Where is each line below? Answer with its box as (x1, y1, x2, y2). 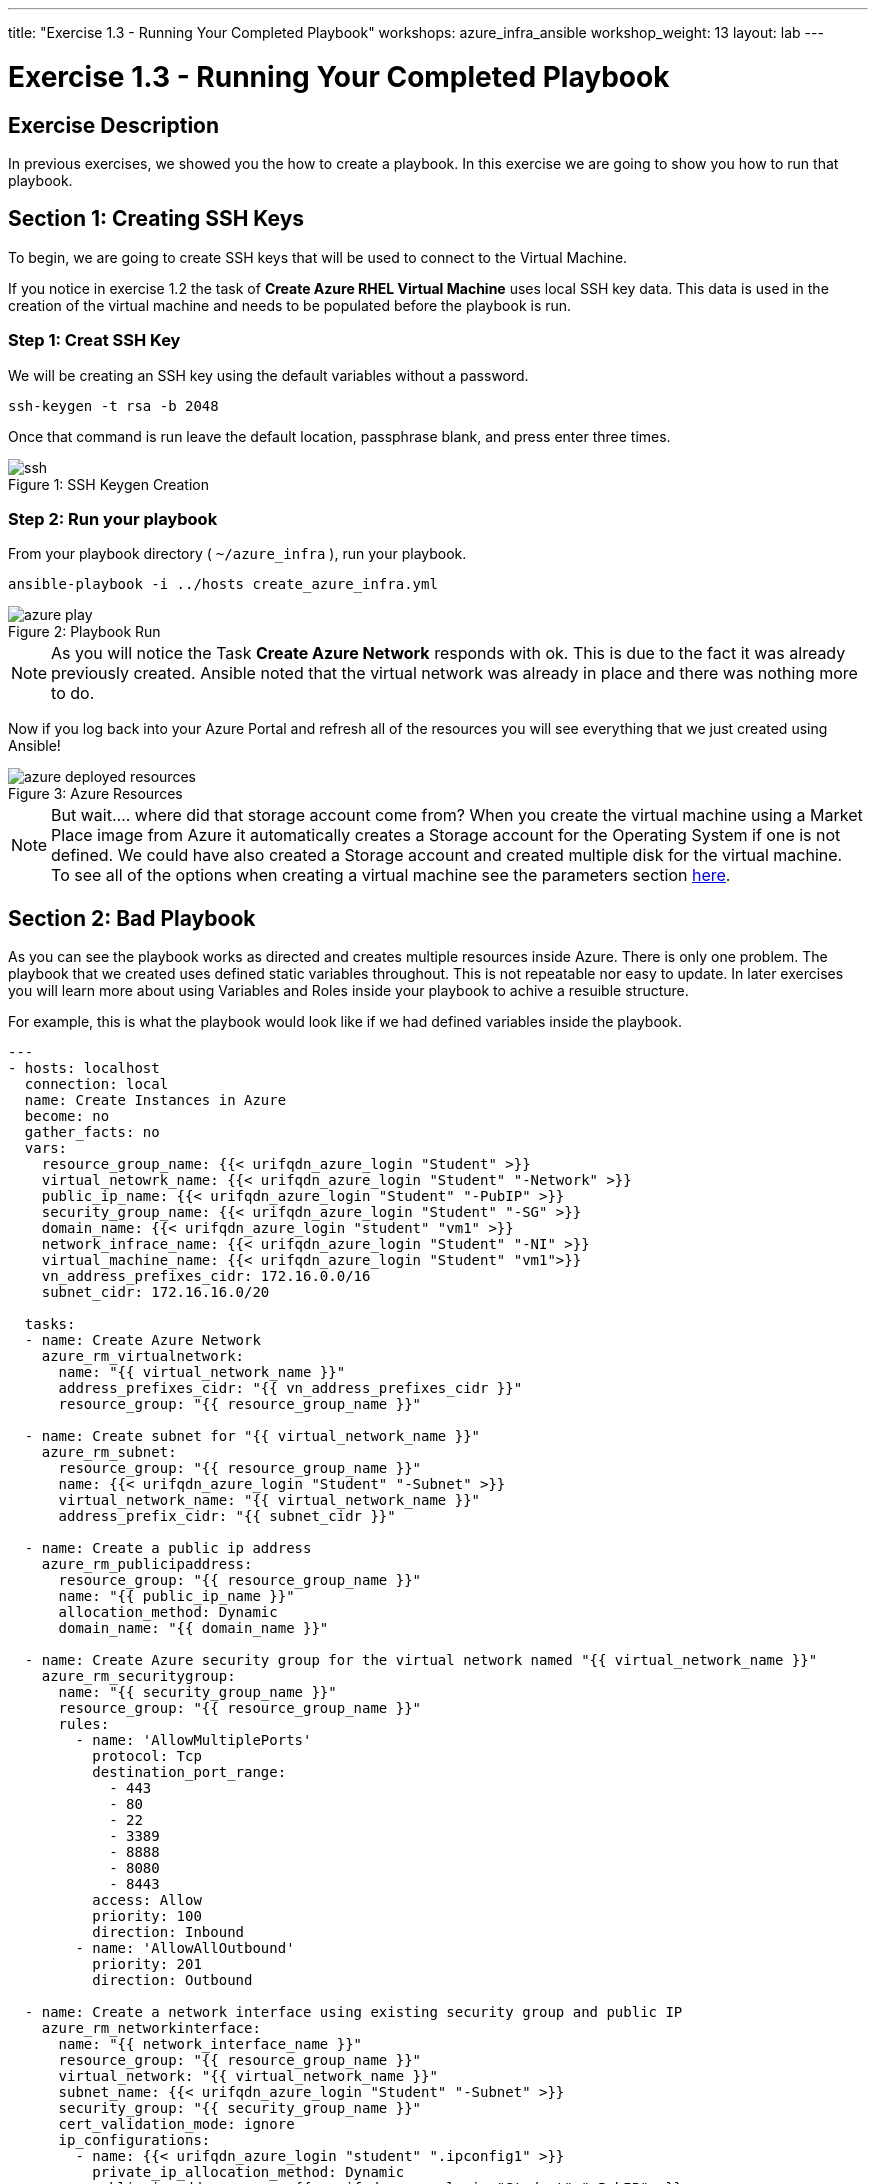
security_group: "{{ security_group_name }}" (58, 2100, 422, 2117)
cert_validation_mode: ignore (58, 2116, 295, 2133)
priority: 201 (92, 1956, 202, 1973)
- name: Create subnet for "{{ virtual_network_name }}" (24, 1428, 481, 1445)
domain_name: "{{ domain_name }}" (58, 1620, 329, 1637)
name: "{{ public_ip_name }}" (58, 1588, 295, 1605)
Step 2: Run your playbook (8, 508, 218, 529)
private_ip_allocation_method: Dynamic (92, 2164, 405, 2181)
